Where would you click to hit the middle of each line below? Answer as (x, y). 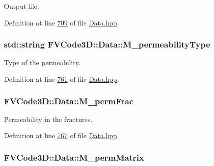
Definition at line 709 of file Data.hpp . (62, 22)
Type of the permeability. (42, 62)
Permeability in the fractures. (48, 119)
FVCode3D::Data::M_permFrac (69, 101)
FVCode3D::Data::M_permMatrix (74, 157)
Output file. (22, 6)
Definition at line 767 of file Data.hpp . (62, 135)
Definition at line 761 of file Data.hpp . (62, 79)
